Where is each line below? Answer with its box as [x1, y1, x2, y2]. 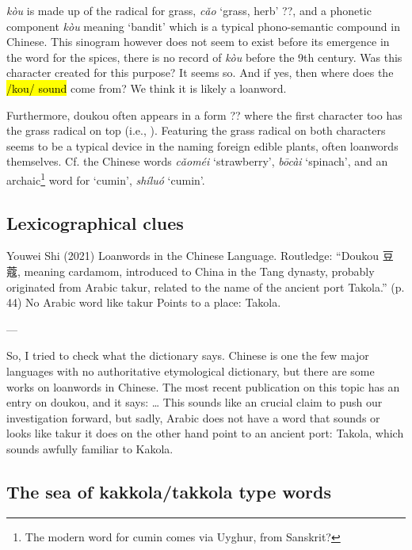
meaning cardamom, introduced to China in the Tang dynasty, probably [24, 262, 375, 279]
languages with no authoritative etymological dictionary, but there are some [6, 362, 375, 379]
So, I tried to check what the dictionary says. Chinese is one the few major [6, 347, 369, 364]
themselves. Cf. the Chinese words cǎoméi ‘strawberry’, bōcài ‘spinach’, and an [6, 153, 388, 170]
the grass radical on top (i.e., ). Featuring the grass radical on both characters [6, 122, 386, 139]
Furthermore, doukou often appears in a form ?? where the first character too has [6, 106, 402, 123]
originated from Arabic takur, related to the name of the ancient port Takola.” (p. [6, 278, 405, 295]
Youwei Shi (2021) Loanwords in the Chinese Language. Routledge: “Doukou [6, 247, 379, 264]
